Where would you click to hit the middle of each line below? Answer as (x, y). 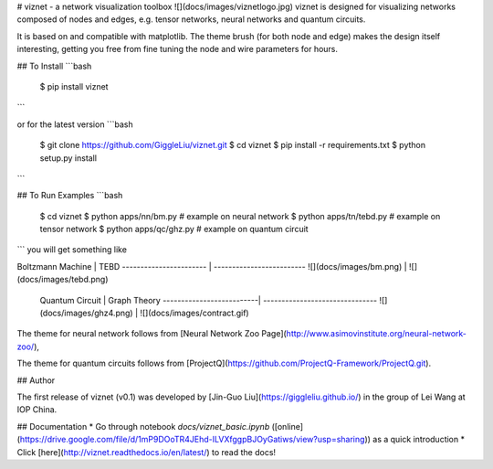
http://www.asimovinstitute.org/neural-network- (377, 334)
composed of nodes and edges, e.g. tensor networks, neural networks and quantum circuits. (191, 19)
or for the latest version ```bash (75, 124)
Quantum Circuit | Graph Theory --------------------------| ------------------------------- (209, 300)
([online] (288, 426)
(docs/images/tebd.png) (63, 280)
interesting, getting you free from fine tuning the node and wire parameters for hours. (177, 49)
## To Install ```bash (54, 66)
